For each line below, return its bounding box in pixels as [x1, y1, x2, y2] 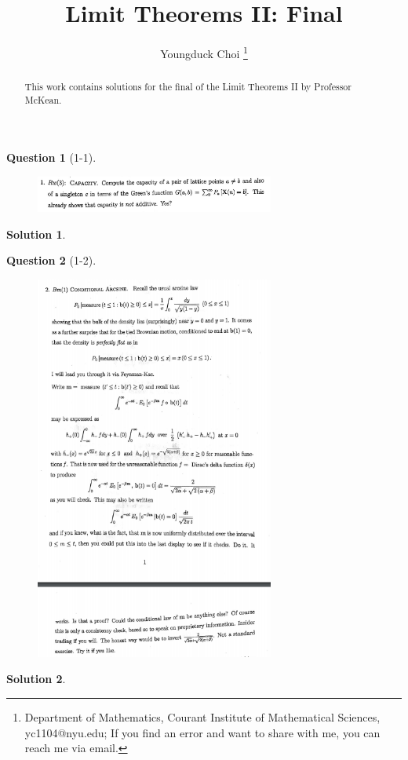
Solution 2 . [6, 670, 66, 687]
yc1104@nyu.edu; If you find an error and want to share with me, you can [24, 724, 381, 740]
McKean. [24, 93, 62, 106]
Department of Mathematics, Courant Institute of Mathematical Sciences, [24, 708, 381, 725]
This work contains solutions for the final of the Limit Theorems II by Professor [24, 80, 352, 93]
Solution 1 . [6, 225, 66, 242]
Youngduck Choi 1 [160, 43, 248, 61]
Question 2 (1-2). [6, 252, 97, 269]
